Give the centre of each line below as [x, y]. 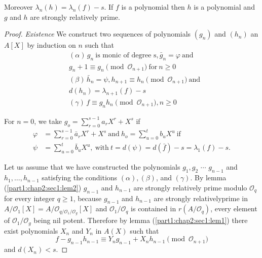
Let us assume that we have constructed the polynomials [92, 167]
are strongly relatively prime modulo [190, 187]
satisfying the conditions [80, 178]
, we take [48, 121]
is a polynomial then [153, 7]
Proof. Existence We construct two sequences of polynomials [98, 34]
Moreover [18, 7]
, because [87, 198]
